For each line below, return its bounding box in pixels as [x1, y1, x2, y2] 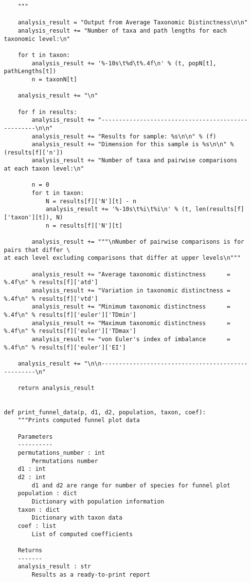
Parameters [18, 433, 53, 440]
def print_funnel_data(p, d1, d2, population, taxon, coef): [4, 408, 206, 416]
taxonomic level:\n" [4, 35, 71, 42]
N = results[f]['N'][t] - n [45, 197, 137, 205]
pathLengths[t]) [4, 68, 56, 75]
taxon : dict [18, 506, 60, 513]
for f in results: [18, 108, 77, 116]
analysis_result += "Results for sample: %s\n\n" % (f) [32, 133, 216, 140]
